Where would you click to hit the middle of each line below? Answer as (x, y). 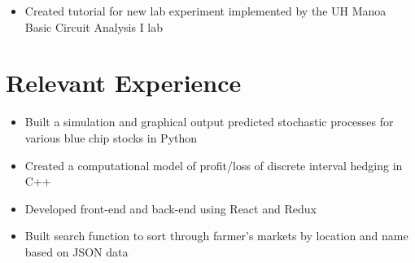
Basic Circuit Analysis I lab (94, 26)
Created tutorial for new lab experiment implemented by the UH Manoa (205, 11)
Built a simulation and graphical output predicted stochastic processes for (209, 122)
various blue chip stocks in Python (111, 137)
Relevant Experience (124, 83)
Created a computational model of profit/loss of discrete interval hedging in (214, 165)
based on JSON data (76, 251)
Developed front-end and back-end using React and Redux (170, 208)
